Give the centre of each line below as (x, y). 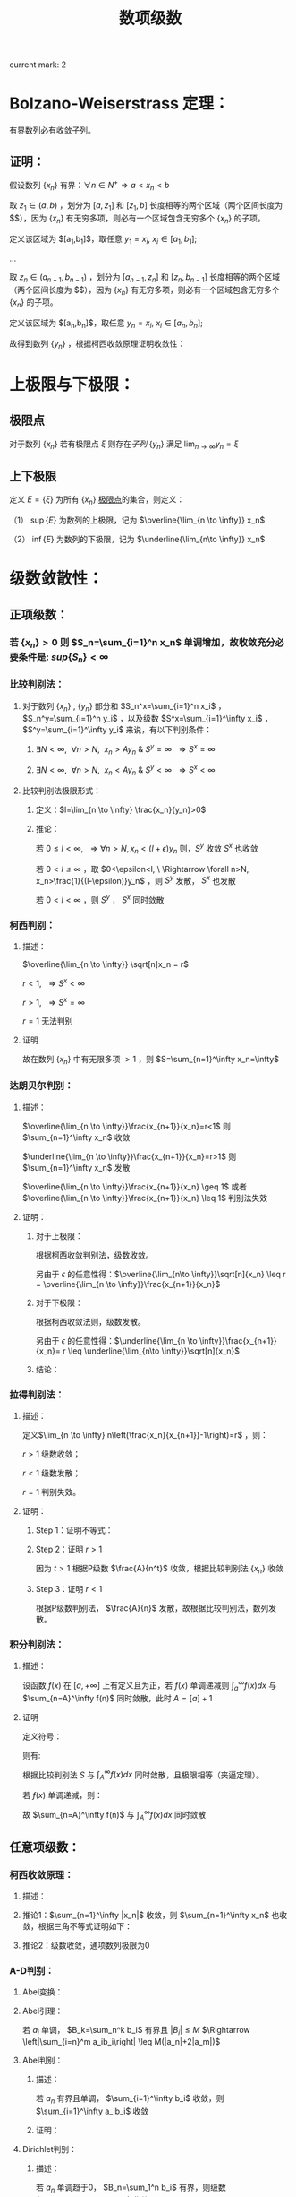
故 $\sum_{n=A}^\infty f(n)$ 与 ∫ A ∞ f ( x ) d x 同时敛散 (114, 1815)
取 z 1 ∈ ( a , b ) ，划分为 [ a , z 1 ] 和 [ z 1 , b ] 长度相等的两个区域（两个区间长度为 (146, 207)
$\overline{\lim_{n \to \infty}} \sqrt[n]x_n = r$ (106, 964)
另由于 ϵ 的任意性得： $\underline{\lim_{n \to (117, 1340)
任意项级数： (45, 1847)
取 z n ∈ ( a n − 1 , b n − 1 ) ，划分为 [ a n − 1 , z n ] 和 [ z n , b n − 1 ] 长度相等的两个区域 (144, 277)
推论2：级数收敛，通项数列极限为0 (86, 1945)
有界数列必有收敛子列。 (52, 130)
